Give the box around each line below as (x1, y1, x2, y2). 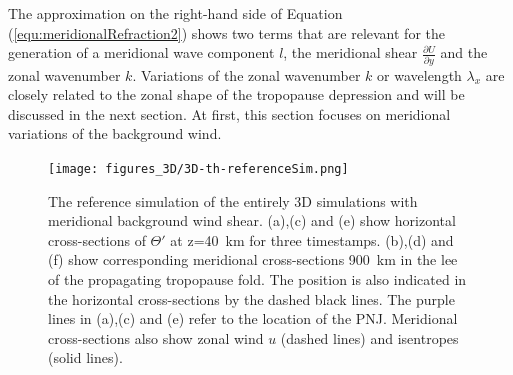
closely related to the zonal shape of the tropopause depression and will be (8, 84, 465, 105)
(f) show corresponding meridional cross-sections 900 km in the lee (48, 249, 458, 270)
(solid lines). (48, 347, 123, 368)
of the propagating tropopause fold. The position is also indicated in (48, 268, 467, 289)
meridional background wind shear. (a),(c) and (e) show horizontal (48, 210, 456, 231)
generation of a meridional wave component (8, 42, 275, 63)
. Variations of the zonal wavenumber (132, 64, 361, 85)
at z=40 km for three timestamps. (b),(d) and (170, 229, 454, 250)
